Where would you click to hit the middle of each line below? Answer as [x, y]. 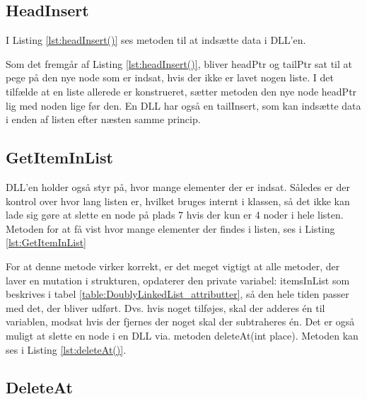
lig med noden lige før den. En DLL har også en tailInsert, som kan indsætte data [183, 105]
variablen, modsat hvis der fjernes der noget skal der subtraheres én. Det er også [180, 322]
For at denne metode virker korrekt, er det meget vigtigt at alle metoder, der [173, 266]
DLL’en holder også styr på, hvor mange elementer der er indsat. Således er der [178, 186]
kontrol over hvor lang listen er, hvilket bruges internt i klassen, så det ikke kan [178, 201]
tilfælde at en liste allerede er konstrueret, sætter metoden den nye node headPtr [181, 91]
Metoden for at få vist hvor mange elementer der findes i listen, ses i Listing [170, 228]
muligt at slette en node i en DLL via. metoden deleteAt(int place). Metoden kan [182, 335]
